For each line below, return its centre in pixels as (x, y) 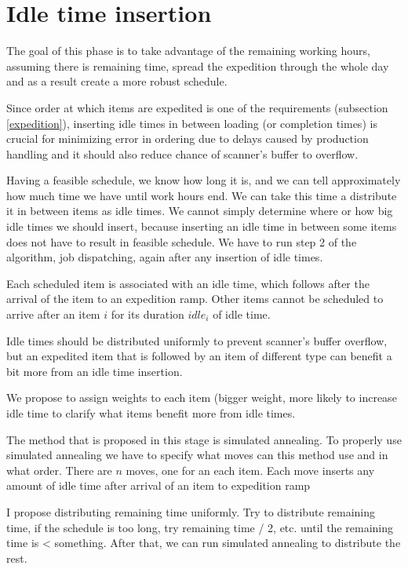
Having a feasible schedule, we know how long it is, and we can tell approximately (204, 180)
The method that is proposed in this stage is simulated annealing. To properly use (204, 439)
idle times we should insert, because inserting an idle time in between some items (202, 226)
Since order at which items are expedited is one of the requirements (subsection (197, 107)
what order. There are (59, 470)
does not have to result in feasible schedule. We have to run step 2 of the (182, 241)
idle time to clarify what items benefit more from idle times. (151, 413)
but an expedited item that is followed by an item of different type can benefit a (199, 356)
